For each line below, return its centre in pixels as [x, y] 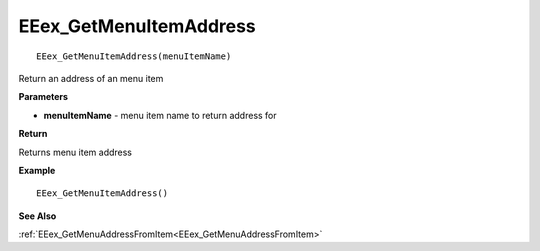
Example [37, 170]
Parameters [43, 97]
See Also [37, 216]
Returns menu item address [75, 152]
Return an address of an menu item [91, 78]
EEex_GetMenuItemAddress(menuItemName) [134, 56]
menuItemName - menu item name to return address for [160, 115]
